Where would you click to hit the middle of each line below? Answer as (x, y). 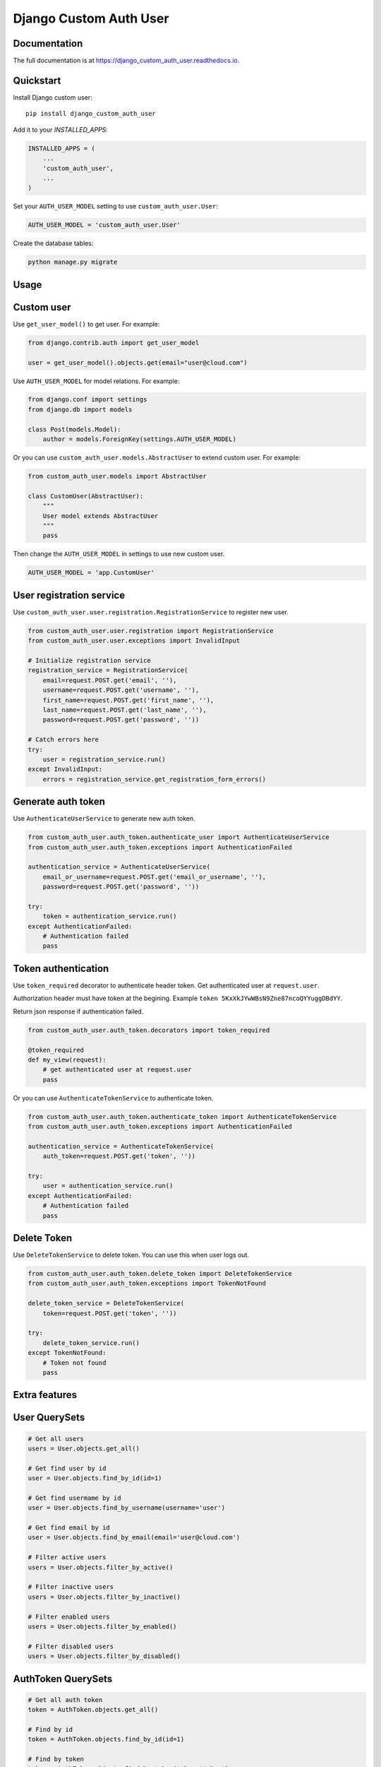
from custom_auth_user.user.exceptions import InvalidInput (134, 641)
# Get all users (56, 1439)
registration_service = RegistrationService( (108, 670)
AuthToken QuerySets (63, 1679)
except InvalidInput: (65, 769)
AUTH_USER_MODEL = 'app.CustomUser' (91, 573)
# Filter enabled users (69, 1616)
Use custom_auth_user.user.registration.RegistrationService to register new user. (151, 612)
